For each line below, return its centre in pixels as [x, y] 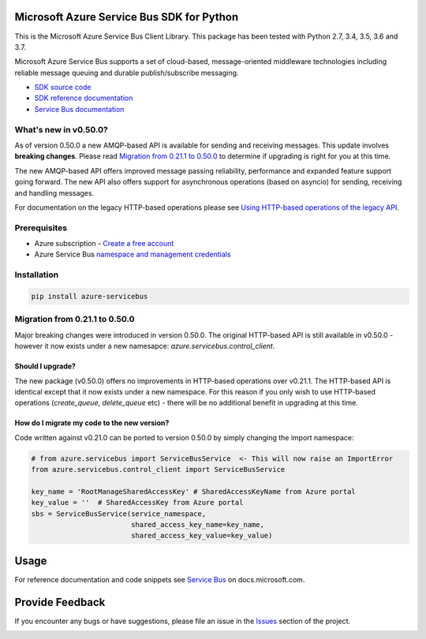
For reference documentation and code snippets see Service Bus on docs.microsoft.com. [160, 579]
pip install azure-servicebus [90, 297]
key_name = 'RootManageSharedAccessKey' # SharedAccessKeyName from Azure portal [194, 491]
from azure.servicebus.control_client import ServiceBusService [158, 470]
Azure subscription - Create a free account [104, 244]
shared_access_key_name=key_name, [197, 525]
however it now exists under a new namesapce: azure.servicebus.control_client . [145, 346]
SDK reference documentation [84, 98]
